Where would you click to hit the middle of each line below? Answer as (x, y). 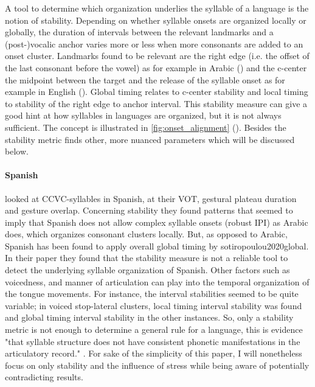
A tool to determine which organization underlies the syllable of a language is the (157, 8)
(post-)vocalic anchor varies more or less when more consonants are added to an (154, 44)
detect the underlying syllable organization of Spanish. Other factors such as (147, 270)
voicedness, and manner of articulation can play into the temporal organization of (157, 281)
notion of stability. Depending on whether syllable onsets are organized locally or (156, 20)
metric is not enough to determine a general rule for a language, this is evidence (154, 329)
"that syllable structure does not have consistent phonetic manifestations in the (153, 341)
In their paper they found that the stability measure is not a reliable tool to (147, 258)
